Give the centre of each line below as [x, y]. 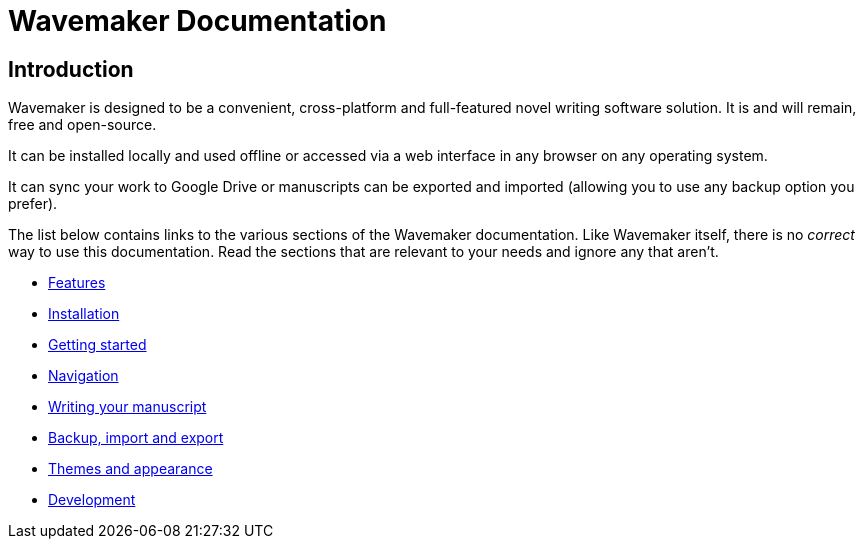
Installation [84, 314]
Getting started [97, 345]
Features [77, 283]
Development [92, 500]
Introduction [71, 69]
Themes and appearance [130, 469]
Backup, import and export [136, 438]
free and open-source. [82, 125]
